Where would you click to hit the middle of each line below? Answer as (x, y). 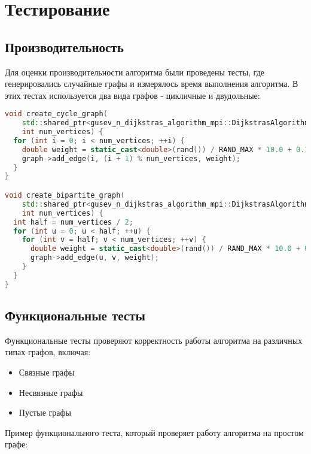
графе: (16, 444)
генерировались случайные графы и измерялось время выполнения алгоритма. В (152, 84)
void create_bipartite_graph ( (65, 196)
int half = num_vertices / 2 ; (73, 222)
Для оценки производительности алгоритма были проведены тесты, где (135, 72)
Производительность (64, 46)
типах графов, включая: (48, 352)
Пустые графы (45, 412)
